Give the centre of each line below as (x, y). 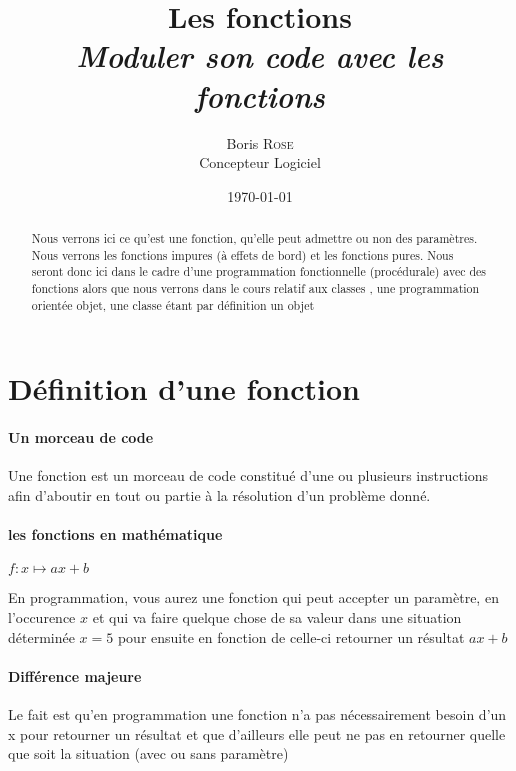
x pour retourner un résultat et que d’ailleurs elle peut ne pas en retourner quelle (257, 733)
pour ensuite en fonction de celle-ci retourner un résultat (291, 636)
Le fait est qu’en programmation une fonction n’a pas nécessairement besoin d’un (257, 713)
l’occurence (42, 616)
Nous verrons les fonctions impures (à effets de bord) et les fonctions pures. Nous (242, 254)
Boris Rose (260, 142)
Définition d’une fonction (184, 388)
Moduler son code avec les (260, 56)
